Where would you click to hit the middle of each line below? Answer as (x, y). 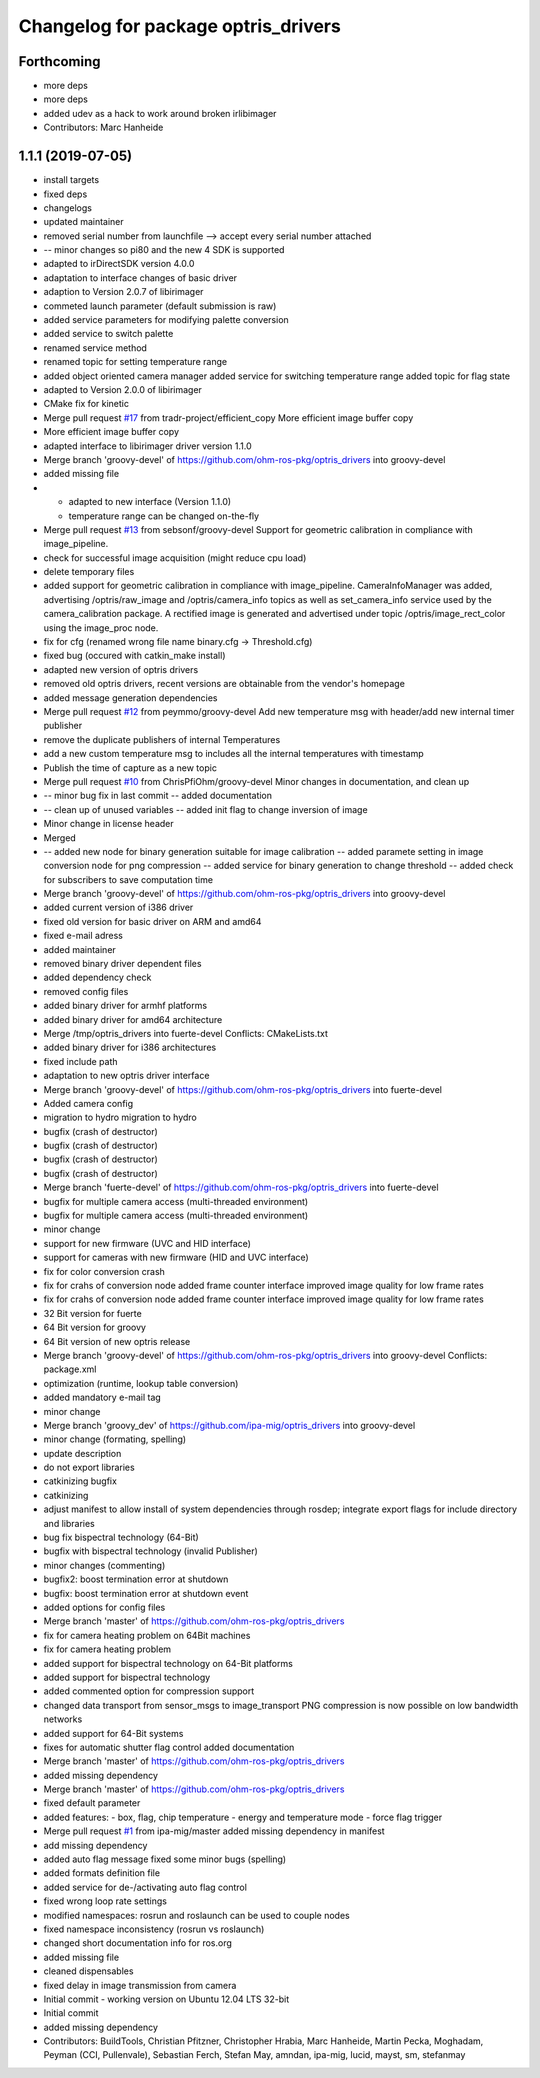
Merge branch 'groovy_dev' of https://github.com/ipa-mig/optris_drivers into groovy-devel (229, 1425)
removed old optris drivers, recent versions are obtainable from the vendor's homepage (224, 684)
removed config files (86, 991)
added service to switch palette (108, 334)
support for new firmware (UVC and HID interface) (147, 1243)
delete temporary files (89, 572)
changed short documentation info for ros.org (137, 1943)
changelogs (67, 207)
